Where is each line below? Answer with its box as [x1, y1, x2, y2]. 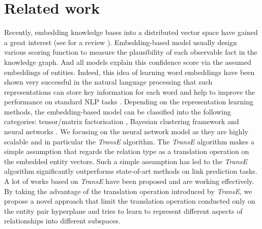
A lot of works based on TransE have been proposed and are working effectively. [4, 176, 254, 186]
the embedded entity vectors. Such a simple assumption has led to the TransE [4, 156, 247, 166]
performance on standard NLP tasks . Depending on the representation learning [4, 96, 254, 107]
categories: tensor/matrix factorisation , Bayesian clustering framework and [4, 116, 239, 127]
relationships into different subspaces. [4, 215, 121, 226]
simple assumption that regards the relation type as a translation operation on [4, 146, 249, 157]
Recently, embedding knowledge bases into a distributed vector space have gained [4, 27, 258, 37]
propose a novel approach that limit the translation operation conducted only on [4, 196, 255, 206]
